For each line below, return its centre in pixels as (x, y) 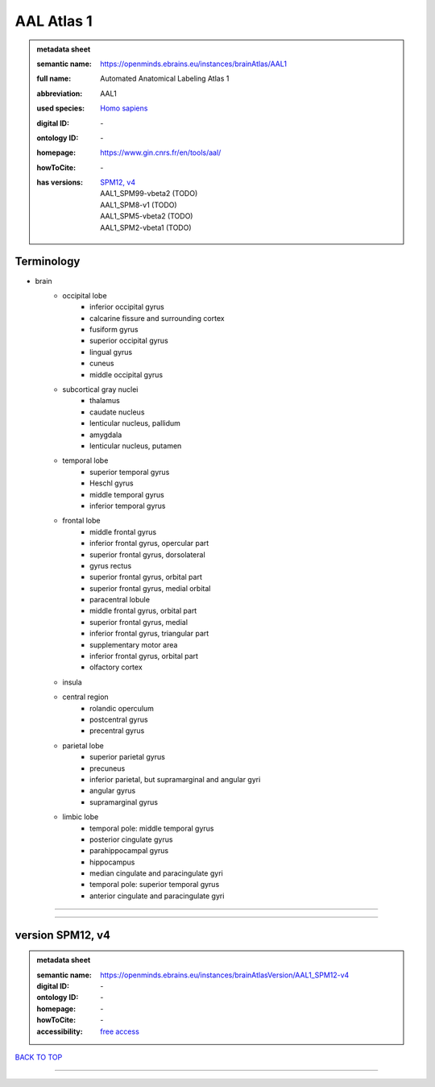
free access (120, 1031)
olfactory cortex (116, 667)
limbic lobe (81, 817)
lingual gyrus (111, 352)
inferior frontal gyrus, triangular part (149, 634)
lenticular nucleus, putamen (136, 446)
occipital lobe (85, 295)
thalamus (105, 401)
